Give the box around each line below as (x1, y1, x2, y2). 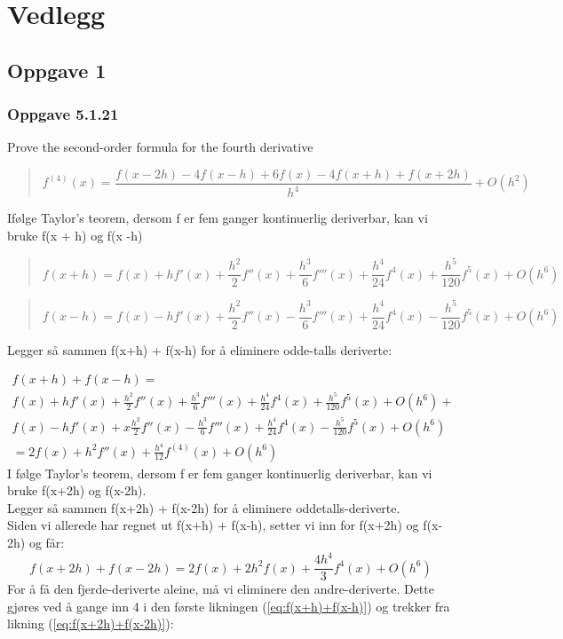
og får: (28, 533, 65, 552)
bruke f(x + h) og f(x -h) (7, 225, 143, 244)
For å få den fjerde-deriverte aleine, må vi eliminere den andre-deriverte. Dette (7, 580, 434, 598)
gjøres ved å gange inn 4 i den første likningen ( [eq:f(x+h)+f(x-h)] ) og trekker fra (7, 596, 450, 615)
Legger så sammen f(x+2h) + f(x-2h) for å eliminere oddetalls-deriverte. (7, 498, 400, 517)
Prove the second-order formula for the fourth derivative (7, 138, 313, 156)
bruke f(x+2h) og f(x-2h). (7, 481, 147, 500)
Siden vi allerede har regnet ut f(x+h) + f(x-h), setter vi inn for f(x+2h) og (7, 516, 419, 534)
